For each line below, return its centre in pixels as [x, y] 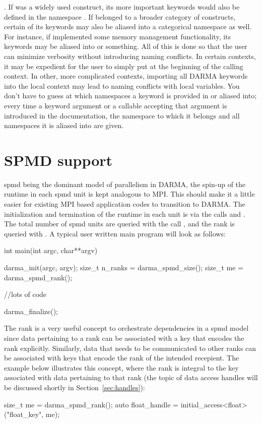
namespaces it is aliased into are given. [64, 125]
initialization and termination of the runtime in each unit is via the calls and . [125, 214]
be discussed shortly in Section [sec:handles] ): [75, 387]
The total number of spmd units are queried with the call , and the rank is [119, 224]
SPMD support [58, 160]
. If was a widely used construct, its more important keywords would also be [122, 7]
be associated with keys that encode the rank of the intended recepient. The [122, 358]
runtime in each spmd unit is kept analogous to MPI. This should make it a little [129, 194]
